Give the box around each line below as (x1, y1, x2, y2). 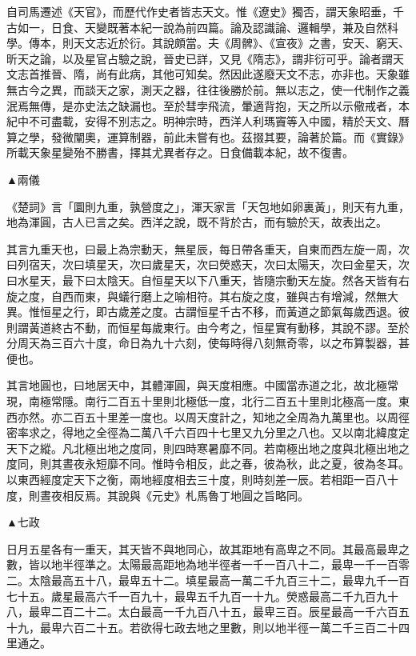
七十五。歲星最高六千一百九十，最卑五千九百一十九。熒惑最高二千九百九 (6, 587, 387, 604)
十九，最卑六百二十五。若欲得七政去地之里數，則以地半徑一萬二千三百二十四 (6, 618, 410, 635)
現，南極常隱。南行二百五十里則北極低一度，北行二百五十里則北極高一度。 (6, 393, 398, 410)
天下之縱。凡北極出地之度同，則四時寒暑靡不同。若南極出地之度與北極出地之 (6, 439, 410, 456)
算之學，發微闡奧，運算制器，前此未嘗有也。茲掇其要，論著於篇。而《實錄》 (6, 128, 410, 145)
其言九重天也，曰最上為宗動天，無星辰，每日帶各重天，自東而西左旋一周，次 (6, 240, 410, 257)
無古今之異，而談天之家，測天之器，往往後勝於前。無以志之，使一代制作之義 (6, 81, 410, 98)
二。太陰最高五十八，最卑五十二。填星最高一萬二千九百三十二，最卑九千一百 (6, 572, 410, 588)
